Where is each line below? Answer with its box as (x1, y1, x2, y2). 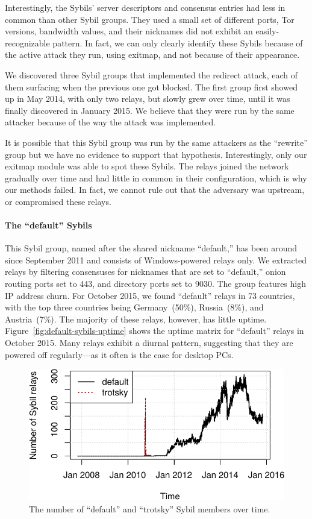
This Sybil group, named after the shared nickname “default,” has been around (5, 242, 297, 254)
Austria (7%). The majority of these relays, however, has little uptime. (5, 312, 267, 325)
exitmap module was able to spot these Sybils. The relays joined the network (5, 160, 289, 172)
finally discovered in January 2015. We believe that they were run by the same (5, 104, 295, 116)
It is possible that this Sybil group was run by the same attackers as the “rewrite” (5, 136, 308, 148)
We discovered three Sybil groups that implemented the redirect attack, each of (5, 68, 298, 81)
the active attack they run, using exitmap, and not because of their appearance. (5, 48, 300, 61)
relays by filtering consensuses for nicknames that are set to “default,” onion (5, 265, 286, 278)
